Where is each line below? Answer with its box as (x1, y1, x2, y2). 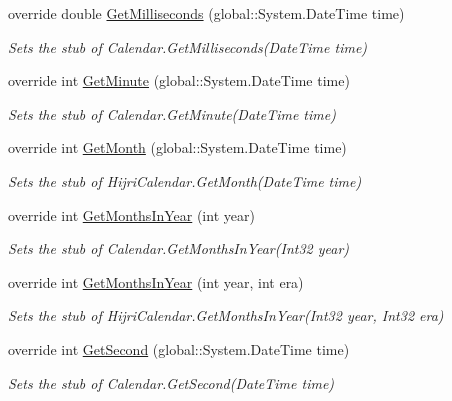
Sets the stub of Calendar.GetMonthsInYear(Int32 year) (8, 238, 350, 259)
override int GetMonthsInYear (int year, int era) (8, 271, 304, 292)
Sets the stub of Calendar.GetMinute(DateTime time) (8, 103, 336, 124)
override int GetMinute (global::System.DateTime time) (8, 70, 350, 91)
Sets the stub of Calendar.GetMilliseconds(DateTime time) (8, 36, 368, 57)
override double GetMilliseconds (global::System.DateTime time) (8, 3, 405, 23)
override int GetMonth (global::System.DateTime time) (8, 137, 347, 158)
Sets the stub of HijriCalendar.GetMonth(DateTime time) (8, 170, 362, 191)
